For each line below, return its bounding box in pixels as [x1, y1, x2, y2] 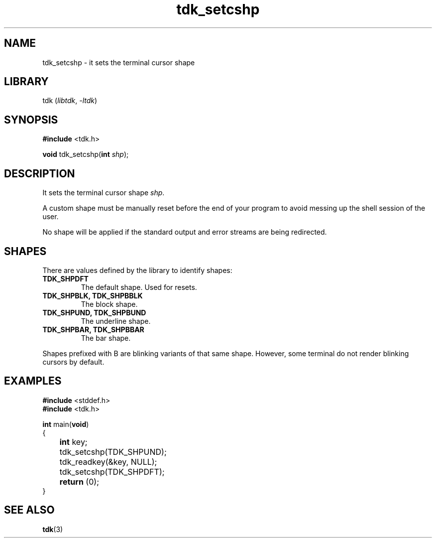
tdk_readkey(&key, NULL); [59, 456, 157, 467]
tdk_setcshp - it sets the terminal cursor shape [42, 58, 195, 67]
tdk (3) [42, 525, 63, 534]
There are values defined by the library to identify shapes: [42, 266, 232, 274]
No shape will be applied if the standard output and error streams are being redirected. [42, 228, 327, 237]
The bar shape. [81, 333, 131, 342]
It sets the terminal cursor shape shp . [42, 188, 165, 197]
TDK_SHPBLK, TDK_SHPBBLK [42, 291, 143, 300]
